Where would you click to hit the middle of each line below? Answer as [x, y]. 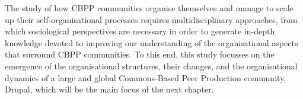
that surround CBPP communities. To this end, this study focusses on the [140, 54]
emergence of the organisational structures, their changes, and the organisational [151, 66]
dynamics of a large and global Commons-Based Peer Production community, [146, 77]
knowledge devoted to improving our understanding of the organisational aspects [151, 42]
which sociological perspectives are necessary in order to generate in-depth [140, 31]
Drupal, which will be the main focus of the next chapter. [109, 89]
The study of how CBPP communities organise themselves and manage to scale [149, 8]
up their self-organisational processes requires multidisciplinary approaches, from [151, 19]
